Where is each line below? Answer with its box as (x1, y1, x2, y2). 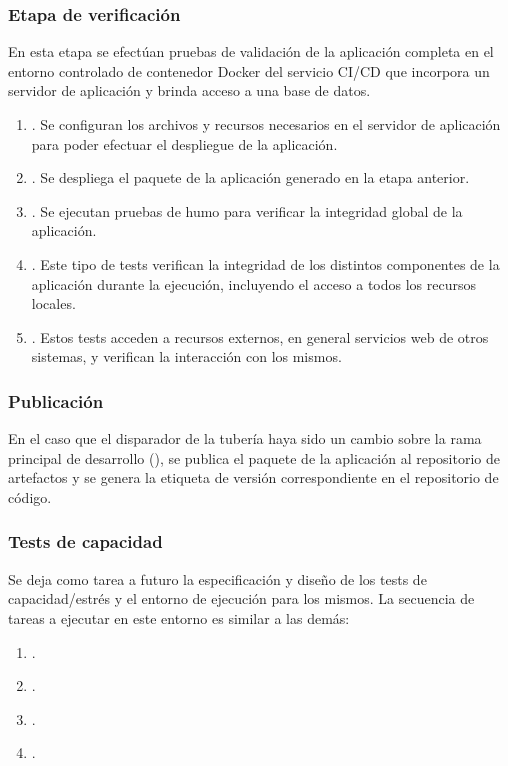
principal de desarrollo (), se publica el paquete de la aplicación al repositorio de (8, 447, 500, 468)
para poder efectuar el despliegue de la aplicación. (31, 133, 338, 154)
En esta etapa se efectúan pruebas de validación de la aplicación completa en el (8, 41, 494, 62)
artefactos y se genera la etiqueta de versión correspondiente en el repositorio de (8, 467, 499, 488)
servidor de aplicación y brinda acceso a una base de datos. (8, 80, 371, 101)
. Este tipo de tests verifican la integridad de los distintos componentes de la (31, 253, 500, 274)
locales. (31, 293, 76, 314)
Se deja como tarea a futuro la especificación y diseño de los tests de (8, 568, 427, 589)
